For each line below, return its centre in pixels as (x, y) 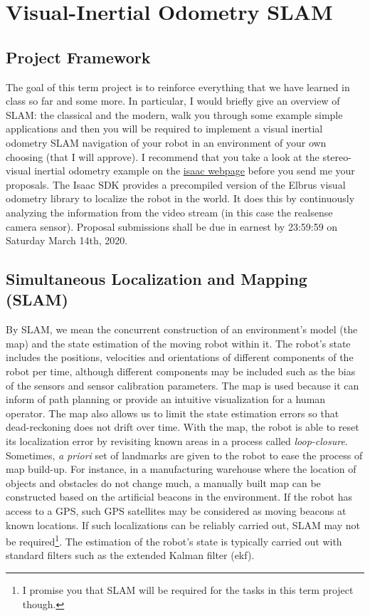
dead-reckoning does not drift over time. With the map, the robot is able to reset (183, 427)
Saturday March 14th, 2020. (67, 240)
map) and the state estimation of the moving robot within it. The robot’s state (178, 343)
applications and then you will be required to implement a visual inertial (164, 129)
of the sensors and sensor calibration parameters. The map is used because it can (183, 385)
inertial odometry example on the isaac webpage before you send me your (195, 171)
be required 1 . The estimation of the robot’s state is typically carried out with (174, 540)
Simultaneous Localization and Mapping (157, 279)
